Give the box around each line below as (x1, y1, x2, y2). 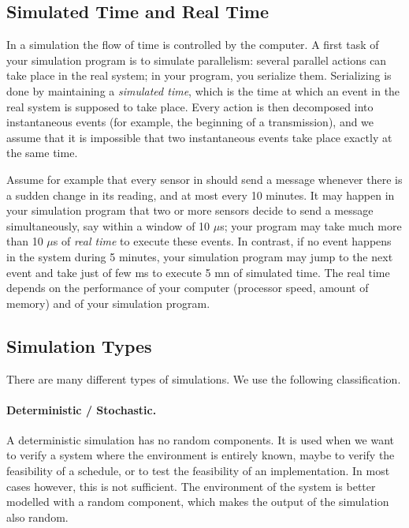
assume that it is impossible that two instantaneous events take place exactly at (6, 129, 392, 145)
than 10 (6, 233, 43, 249)
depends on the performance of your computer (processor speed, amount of (6, 279, 369, 296)
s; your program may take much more (220, 217, 402, 234)
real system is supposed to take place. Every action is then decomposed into (6, 98, 374, 114)
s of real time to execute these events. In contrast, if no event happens (53, 233, 392, 249)
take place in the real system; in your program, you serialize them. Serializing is (6, 67, 392, 84)
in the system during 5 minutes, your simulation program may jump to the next (6, 248, 393, 264)
